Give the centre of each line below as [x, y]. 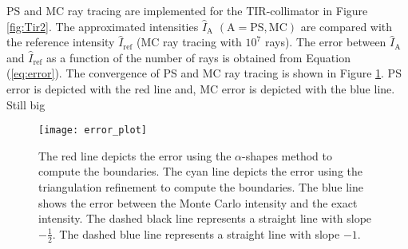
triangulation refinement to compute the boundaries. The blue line [201, 187]
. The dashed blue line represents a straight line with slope [196, 233]
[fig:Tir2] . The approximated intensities [103, 26]
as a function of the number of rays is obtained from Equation [198, 57]
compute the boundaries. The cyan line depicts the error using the [200, 171]
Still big [26, 104]
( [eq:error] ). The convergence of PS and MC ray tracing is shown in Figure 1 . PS [204, 73]
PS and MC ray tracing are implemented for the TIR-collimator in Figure [187, 10]
